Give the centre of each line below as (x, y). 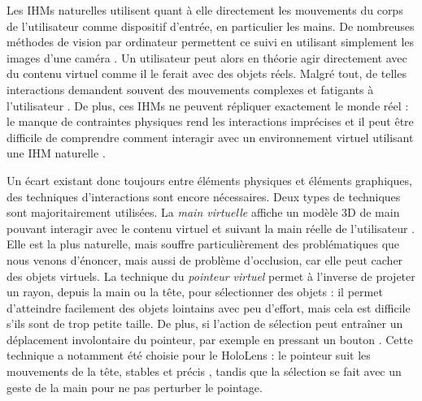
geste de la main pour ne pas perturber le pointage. (135, 387)
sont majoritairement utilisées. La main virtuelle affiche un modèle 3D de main (203, 212)
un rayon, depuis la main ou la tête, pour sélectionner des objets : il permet (195, 292)
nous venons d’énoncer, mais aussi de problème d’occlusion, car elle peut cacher (205, 259)
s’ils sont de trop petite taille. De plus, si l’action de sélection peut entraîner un (205, 323)
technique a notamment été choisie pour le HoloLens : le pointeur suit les (189, 355)
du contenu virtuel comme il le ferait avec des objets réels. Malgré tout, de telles (207, 73)
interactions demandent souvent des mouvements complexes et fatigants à (190, 89)
